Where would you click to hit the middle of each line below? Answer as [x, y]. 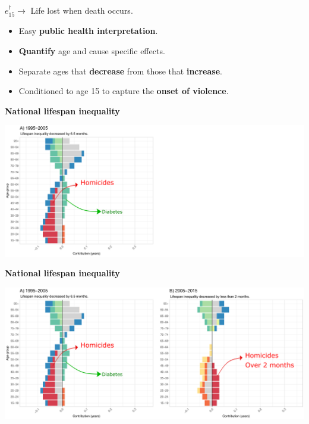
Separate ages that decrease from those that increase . [120, 71]
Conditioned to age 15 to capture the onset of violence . [124, 91]
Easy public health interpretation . [88, 31]
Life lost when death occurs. [82, 10]
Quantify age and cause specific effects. [92, 51]
